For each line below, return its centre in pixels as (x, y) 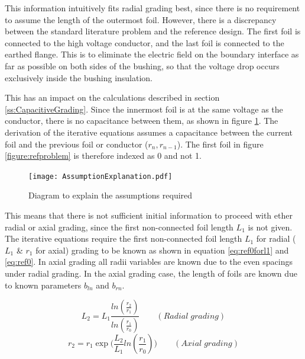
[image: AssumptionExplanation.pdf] (100, 176)
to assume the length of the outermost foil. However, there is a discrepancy (141, 19)
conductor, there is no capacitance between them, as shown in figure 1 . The (142, 121)
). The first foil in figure (220, 144)
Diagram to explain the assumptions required (111, 195)
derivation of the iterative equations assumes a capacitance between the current (149, 132)
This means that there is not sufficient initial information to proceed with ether (149, 215)
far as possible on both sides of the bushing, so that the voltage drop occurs (142, 65)
